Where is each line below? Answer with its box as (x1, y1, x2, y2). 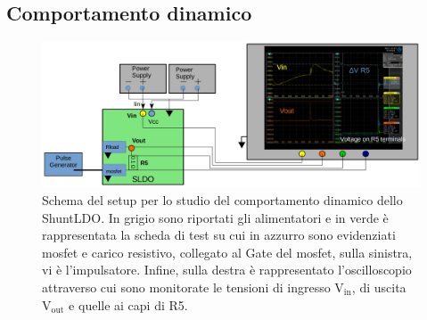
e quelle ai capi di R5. (69, 295, 188, 314)
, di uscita (351, 277, 406, 296)
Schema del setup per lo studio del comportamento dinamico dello (42, 190, 403, 209)
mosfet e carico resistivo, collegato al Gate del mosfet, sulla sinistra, (42, 242, 413, 261)
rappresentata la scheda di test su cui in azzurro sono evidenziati (42, 226, 396, 244)
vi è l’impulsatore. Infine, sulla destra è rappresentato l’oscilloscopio (42, 260, 412, 279)
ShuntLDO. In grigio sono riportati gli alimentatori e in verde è (42, 208, 389, 226)
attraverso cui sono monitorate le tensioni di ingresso (42, 277, 331, 296)
